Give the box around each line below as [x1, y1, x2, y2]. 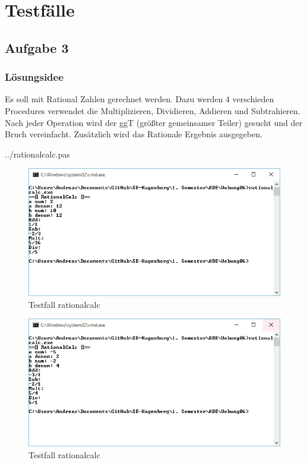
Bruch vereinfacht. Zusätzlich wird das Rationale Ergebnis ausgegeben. [5, 128, 262, 140]
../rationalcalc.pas [5, 147, 70, 160]
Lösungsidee [5, 70, 64, 84]
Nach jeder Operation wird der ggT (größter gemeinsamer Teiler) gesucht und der [5, 116, 302, 128]
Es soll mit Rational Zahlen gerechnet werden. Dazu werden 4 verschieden [5, 93, 274, 105]
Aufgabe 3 [5, 38, 69, 56]
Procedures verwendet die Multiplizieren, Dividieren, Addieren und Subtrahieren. [5, 104, 300, 116]
